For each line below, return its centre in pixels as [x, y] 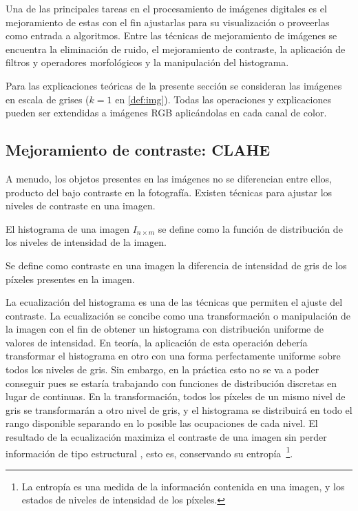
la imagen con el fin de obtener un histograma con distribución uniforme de [165, 329]
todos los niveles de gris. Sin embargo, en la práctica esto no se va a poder [162, 369]
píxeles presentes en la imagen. [70, 279]
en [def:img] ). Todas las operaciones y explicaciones [223, 99]
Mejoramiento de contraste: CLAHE [138, 150]
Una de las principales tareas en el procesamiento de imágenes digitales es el [166, 8]
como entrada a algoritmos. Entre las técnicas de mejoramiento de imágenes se [171, 35]
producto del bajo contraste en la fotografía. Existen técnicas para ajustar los [169, 192]
